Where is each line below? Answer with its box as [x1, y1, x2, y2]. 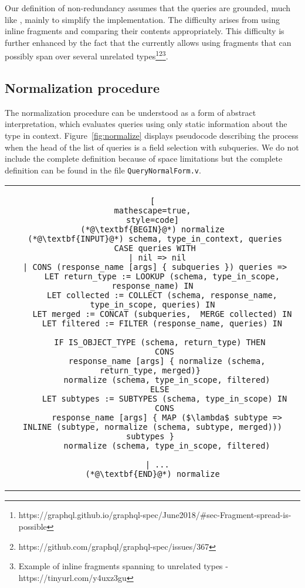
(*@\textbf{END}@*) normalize [85, 469, 220, 479]
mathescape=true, [114, 206, 191, 216]
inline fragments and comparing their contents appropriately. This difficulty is [5, 25, 284, 37]
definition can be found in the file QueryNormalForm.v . [5, 163, 201, 176]
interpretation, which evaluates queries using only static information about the [5, 118, 287, 130]
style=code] [126, 215, 179, 225]
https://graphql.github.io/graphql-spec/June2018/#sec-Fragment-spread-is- [18, 509, 292, 521]
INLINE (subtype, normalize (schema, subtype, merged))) [23, 422, 282, 432]
